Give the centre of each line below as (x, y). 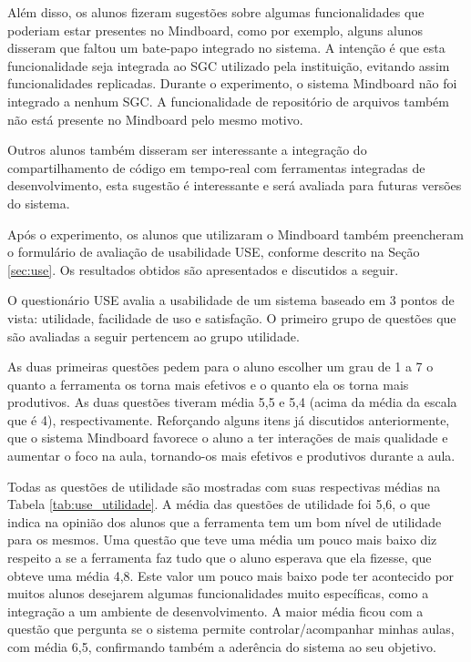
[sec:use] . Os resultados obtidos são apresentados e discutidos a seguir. (203, 269)
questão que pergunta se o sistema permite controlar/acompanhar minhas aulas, (231, 629)
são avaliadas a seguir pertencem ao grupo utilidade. (154, 336)
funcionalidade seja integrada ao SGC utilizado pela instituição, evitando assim (229, 65)
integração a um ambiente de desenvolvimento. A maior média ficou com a (215, 611)
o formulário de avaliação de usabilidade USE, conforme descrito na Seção (214, 252)
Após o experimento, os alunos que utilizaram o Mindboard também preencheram (235, 234)
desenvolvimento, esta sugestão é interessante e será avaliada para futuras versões (235, 185)
